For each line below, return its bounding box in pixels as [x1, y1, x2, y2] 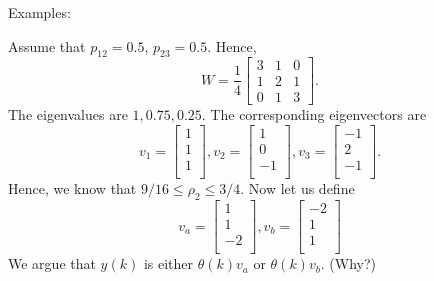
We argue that [8, 253, 96, 274]
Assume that [8, 35, 86, 56]
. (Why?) [320, 253, 376, 274]
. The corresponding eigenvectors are [201, 104, 427, 125]
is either [143, 253, 194, 274]
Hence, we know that [8, 178, 137, 199]
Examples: [8, 2, 71, 22]
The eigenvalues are [8, 104, 128, 125]
